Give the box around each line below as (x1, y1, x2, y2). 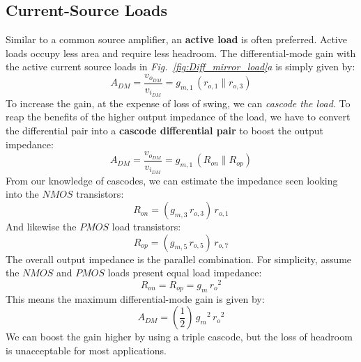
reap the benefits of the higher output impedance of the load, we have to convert (6, 109, 351, 124)
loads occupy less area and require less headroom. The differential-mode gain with (6, 45, 356, 60)
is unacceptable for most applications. (6, 343, 167, 357)
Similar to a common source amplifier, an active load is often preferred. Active (6, 32, 347, 47)
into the (6, 187, 39, 201)
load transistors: (112, 219, 181, 234)
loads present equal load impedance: (107, 265, 262, 280)
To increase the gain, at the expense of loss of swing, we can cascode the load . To (6, 95, 351, 110)
